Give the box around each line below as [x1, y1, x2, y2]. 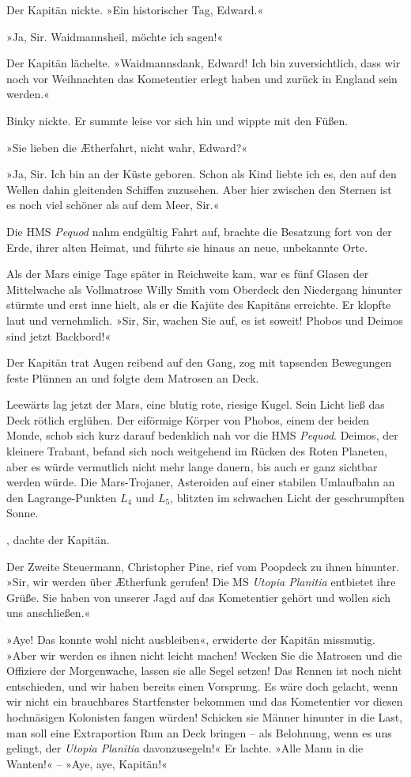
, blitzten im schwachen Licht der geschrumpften [170, 489, 405, 505]
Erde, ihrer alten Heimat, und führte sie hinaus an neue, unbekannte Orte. [6, 238, 368, 255]
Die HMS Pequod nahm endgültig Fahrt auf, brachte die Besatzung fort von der [6, 223, 392, 239]
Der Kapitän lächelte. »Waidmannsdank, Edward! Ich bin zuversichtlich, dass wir [6, 55, 401, 71]
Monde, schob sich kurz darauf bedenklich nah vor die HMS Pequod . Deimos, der [6, 427, 398, 444]
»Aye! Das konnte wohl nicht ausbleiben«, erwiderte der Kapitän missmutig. [6, 631, 375, 647]
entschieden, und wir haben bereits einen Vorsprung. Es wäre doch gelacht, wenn [6, 677, 398, 694]
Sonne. [6, 505, 39, 521]
